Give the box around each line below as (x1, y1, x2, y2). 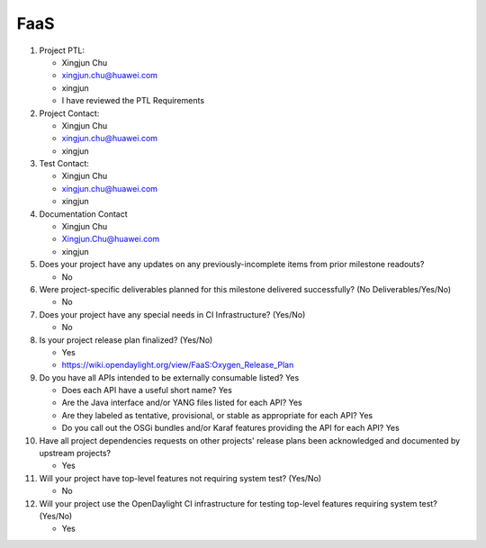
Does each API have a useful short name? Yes (61, 385, 233, 396)
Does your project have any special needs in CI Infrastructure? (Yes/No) (39, 309, 306, 319)
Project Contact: (39, 108, 100, 119)
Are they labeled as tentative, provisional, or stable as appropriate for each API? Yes (61, 409, 373, 420)
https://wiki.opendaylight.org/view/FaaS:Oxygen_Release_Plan (61, 360, 294, 371)
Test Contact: (39, 158, 90, 169)
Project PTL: (39, 45, 85, 56)
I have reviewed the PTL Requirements (61, 95, 205, 106)
